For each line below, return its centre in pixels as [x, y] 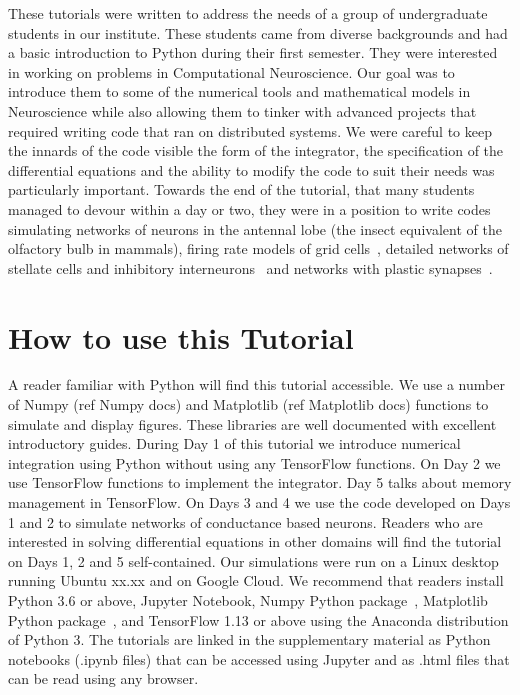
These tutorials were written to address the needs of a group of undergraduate [248, 13]
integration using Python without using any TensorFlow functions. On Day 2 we [254, 462]
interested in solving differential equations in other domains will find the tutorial [255, 541]
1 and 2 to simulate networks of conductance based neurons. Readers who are [245, 521]
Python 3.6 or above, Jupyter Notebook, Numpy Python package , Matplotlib [248, 599]
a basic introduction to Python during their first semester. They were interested [253, 52]
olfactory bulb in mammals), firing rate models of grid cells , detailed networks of [258, 248]
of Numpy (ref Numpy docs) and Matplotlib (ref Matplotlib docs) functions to [248, 404]
